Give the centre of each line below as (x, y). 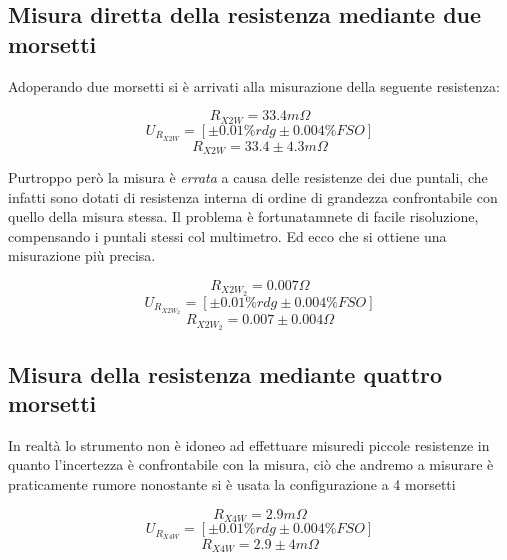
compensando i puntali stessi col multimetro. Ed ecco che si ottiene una (227, 235)
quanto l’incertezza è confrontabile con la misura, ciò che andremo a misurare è (251, 464)
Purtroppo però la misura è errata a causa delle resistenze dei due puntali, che (248, 176)
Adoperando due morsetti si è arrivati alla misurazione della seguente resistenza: (254, 85)
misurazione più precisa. (82, 255)
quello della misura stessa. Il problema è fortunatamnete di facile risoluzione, (243, 216)
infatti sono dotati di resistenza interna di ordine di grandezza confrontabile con (253, 196)
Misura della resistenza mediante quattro (225, 373)
